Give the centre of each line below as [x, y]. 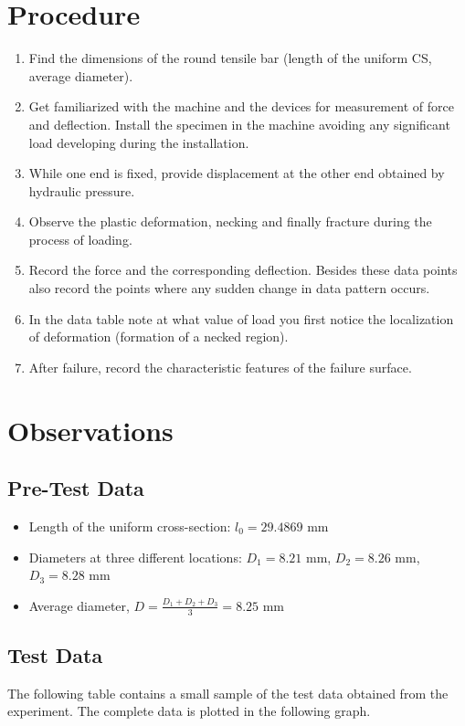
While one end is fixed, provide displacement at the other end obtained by [237, 173]
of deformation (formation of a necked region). [159, 337]
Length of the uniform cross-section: [130, 526]
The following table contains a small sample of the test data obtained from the [228, 693]
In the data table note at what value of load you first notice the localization [241, 318]
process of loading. [80, 239]
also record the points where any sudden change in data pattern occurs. [229, 288]
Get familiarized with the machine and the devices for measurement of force [241, 106]
